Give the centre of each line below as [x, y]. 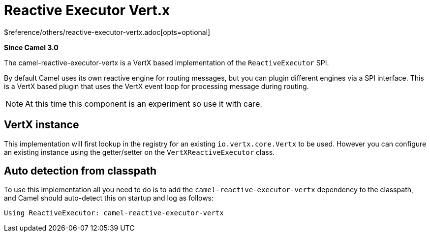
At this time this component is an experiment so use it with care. [144, 103]
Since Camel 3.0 [31, 47]
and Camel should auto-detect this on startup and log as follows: [109, 198]
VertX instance [42, 125]
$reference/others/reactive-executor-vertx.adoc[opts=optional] [107, 32]
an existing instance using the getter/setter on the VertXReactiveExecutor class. [139, 152]
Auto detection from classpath [80, 171]
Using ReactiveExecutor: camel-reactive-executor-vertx [114, 213]
